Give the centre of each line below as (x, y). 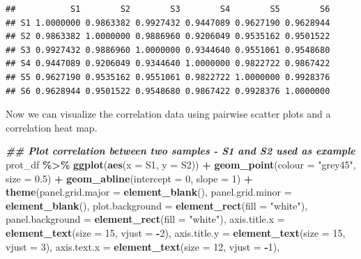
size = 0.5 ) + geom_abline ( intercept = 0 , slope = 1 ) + (129, 178)
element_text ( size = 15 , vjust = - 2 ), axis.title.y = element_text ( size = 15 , (176, 232)
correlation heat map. (52, 127)
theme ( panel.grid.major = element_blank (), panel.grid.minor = (149, 192)
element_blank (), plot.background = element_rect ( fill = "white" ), (157, 205)
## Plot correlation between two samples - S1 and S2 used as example (180, 151)
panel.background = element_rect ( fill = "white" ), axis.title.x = (145, 219)
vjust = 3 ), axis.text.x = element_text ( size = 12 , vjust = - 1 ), (143, 246)
